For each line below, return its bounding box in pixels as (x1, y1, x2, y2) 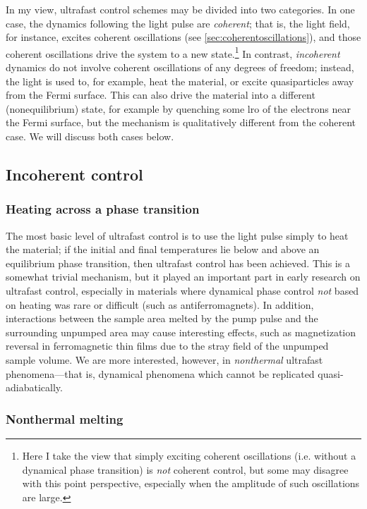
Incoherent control (6, 163, 143, 185)
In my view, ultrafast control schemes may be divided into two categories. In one (6, 2, 355, 16)
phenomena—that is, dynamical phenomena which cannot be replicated (6, 366, 315, 381)
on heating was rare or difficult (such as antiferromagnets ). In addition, (6, 297, 314, 312)
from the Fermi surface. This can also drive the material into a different (6, 87, 315, 102)
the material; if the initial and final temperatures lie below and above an (6, 242, 320, 257)
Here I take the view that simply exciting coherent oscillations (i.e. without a (22, 448, 356, 462)
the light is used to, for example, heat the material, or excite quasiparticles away (6, 73, 354, 88)
